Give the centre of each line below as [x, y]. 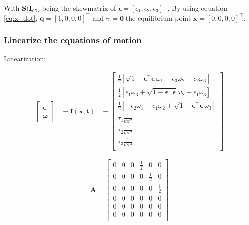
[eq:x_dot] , [21, 18]
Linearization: [25, 58]
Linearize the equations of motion [73, 40]
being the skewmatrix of [79, 8]
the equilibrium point [158, 18]
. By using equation [197, 8]
